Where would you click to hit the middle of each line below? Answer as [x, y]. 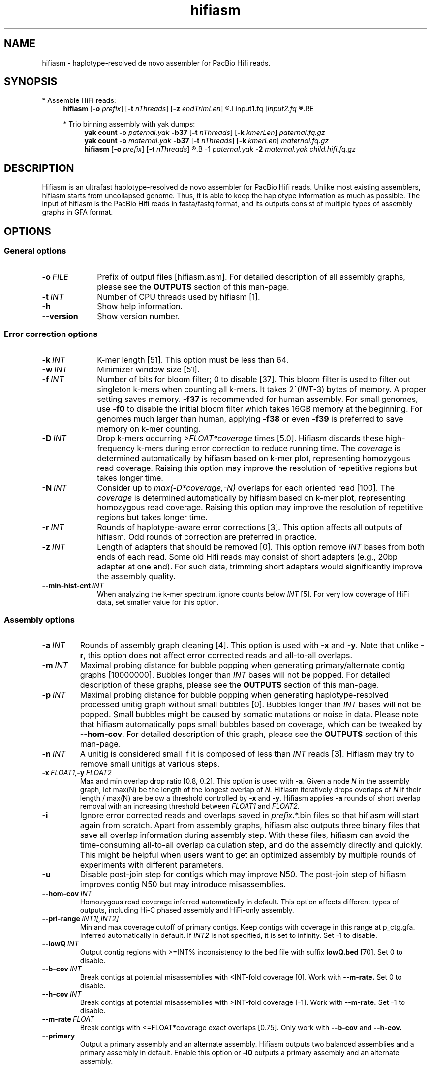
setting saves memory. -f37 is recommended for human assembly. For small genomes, [258, 399]
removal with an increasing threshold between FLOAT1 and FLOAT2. [190, 806]
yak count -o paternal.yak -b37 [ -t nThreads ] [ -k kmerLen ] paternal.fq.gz [205, 133]
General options [35, 251]
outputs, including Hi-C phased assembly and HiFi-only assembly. [187, 910]
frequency [116, 449]
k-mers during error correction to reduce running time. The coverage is [269, 449]
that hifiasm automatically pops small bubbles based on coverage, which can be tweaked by [251, 724]
